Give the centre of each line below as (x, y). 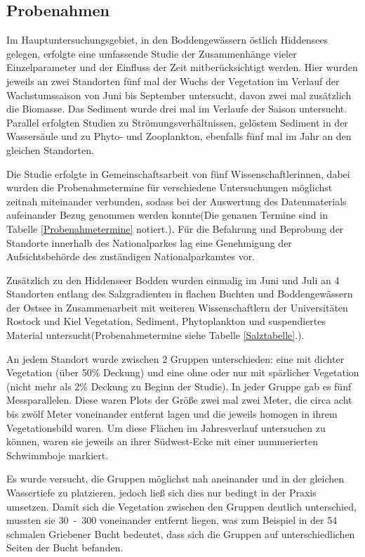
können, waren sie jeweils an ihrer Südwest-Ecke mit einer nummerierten (162, 441)
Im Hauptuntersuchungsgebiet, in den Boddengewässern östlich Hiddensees (167, 40)
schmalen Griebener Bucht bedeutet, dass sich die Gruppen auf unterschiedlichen (181, 533)
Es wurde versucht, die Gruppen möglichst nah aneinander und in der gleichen (175, 479)
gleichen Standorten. (50, 149)
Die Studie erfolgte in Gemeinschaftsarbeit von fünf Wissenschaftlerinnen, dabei (178, 173)
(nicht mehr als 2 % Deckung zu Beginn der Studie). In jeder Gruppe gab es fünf (179, 386)
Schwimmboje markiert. (58, 455)
